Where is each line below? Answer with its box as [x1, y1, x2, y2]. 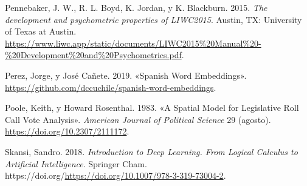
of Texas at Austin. [5, 25, 77, 38]
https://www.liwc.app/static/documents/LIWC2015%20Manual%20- [5, 36, 261, 49]
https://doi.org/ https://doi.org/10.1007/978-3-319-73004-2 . [5, 169, 226, 182]
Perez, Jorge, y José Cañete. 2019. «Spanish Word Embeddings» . [5, 68, 247, 81]
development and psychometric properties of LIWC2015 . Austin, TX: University [5, 13, 302, 25]
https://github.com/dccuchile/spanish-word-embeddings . [5, 81, 216, 93]
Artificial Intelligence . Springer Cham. [5, 157, 147, 170]
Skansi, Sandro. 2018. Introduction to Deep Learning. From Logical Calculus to [5, 145, 298, 158]
